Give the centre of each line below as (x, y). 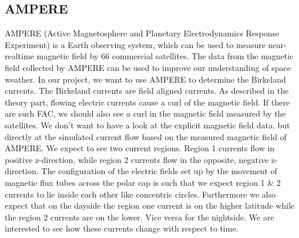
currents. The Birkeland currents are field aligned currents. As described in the (147, 91)
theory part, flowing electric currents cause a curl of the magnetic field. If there (147, 102)
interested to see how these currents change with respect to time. (122, 228)
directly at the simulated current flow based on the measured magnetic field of (146, 136)
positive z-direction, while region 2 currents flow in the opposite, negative (137, 159)
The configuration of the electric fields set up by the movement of (159, 171)
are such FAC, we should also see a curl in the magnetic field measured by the (145, 113)
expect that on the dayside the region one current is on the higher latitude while (150, 205)
